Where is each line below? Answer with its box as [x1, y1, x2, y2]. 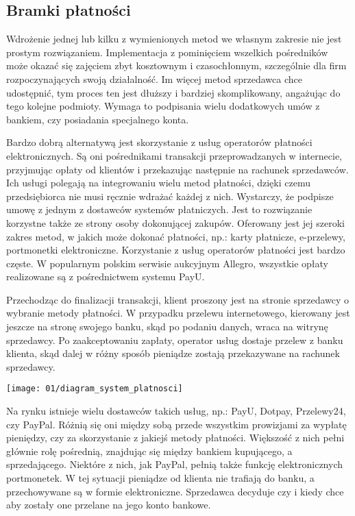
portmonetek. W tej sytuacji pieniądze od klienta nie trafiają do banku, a [6, 471, 315, 485]
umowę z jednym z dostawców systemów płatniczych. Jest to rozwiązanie [6, 202, 313, 217]
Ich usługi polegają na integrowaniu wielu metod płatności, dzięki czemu [6, 175, 310, 190]
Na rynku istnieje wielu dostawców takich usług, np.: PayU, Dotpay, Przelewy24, [6, 404, 346, 418]
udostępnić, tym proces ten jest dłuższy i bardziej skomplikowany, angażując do [6, 85, 341, 99]
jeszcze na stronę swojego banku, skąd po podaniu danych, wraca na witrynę [6, 319, 328, 334]
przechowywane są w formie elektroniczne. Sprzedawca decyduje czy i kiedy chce [6, 484, 344, 498]
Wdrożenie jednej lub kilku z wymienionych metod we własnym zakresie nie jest [6, 32, 342, 46]
